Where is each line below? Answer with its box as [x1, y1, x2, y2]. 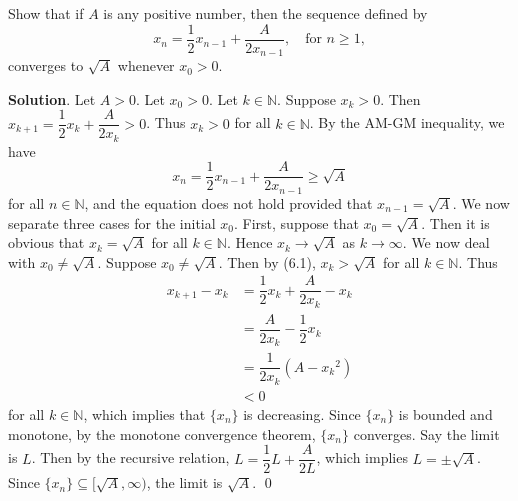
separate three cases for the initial [8, 212, 216, 233]
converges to [8, 55, 84, 76]
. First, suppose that [233, 212, 359, 233]
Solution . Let [8, 88, 96, 109]
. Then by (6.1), [218, 251, 316, 272]
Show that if [8, 3, 84, 23]
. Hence [226, 232, 273, 253]
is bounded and [398, 403, 493, 424]
